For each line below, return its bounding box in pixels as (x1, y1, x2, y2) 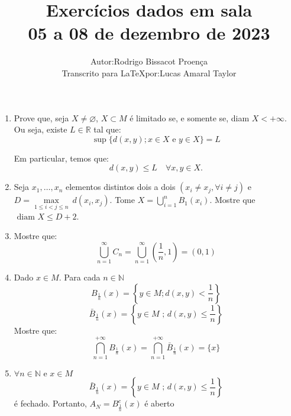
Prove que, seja (14, 111, 69, 124)
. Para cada (59, 271, 101, 283)
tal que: (93, 123, 121, 136)
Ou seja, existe (14, 123, 67, 136)
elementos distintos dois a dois (65, 180, 176, 193)
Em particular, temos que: (14, 151, 109, 164)
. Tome (109, 194, 135, 206)
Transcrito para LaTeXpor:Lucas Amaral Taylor (62, 66, 237, 79)
